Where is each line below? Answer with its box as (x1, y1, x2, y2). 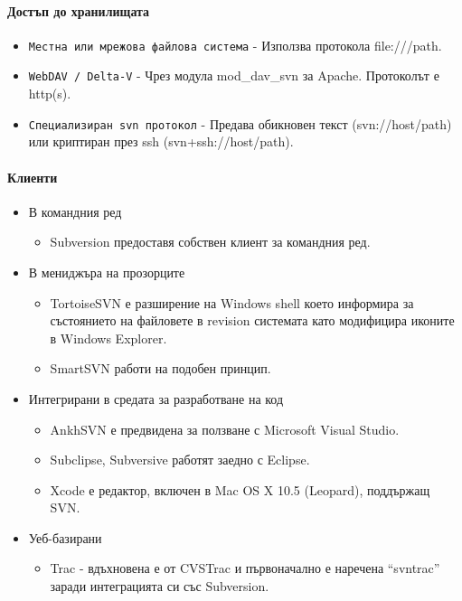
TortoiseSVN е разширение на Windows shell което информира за (50, 293, 414, 312)
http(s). (28, 84, 71, 103)
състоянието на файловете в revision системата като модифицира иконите (50, 311, 455, 330)
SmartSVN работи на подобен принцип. (50, 359, 271, 378)
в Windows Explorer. (50, 328, 167, 347)
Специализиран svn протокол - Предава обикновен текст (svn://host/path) (28, 114, 452, 133)
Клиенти (7, 167, 58, 186)
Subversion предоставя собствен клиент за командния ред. (50, 232, 371, 251)
